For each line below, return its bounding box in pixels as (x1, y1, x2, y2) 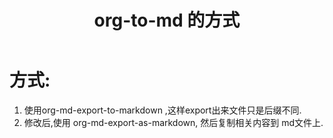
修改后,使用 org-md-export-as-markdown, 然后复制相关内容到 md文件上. (23, 116, 324, 128)
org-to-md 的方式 (93, 9, 241, 32)
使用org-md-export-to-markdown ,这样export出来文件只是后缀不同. (23, 104, 302, 116)
